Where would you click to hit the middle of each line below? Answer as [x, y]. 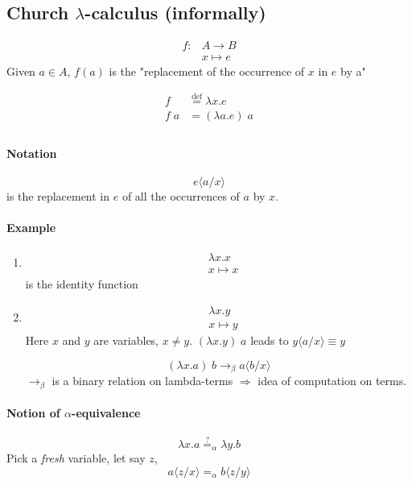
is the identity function [82, 284]
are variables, [126, 340]
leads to [270, 340]
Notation [32, 153]
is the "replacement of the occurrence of [207, 71]
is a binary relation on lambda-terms [142, 381]
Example [31, 228]
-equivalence [106, 413]
